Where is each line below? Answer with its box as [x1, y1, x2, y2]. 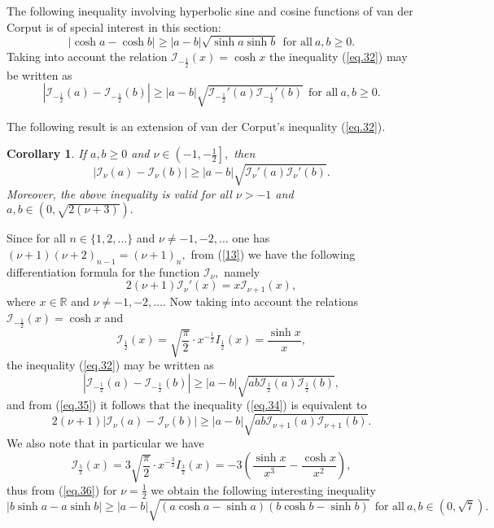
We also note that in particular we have [7, 434, 204, 452]
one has [232, 229, 270, 247]
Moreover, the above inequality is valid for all [7, 185, 232, 202]
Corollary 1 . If [7, 145, 86, 162]
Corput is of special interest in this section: [7, 18, 221, 35]
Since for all [7, 229, 66, 247]
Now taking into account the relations [169, 292, 359, 309]
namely [224, 263, 260, 280]
